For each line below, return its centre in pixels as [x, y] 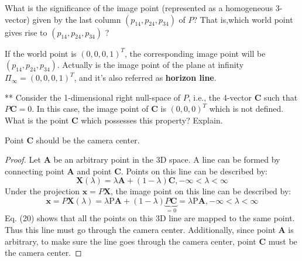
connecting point [35, 171]
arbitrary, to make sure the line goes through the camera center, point [131, 241]
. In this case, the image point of [90, 109]
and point [94, 171]
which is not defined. [246, 109]
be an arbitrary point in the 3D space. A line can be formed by [167, 159]
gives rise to [26, 32]
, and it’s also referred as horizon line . [145, 78]
